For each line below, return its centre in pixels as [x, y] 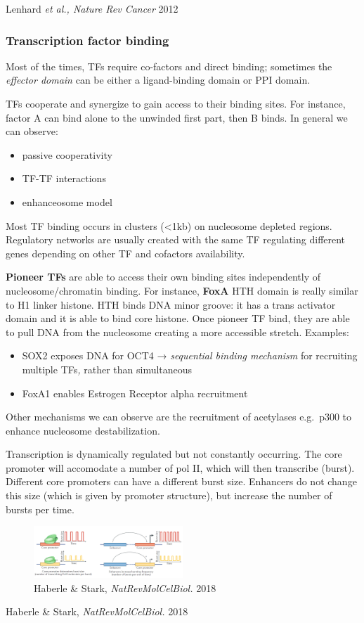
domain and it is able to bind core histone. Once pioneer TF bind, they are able [178, 318]
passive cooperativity [67, 154]
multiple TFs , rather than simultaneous [107, 369]
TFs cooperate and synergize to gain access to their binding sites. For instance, [176, 103]
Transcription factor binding [87, 40]
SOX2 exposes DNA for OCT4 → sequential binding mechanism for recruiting [190, 355]
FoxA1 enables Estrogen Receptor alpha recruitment [135, 393]
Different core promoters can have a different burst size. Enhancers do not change [181, 481]
